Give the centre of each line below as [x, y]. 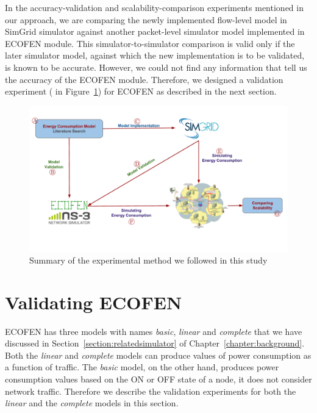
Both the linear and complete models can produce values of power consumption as [158, 355]
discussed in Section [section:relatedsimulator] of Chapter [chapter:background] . [155, 343]
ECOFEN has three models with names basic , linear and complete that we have [154, 331]
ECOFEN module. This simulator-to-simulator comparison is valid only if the [150, 43]
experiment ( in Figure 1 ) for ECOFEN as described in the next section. [141, 91]
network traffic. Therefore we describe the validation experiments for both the [151, 391]
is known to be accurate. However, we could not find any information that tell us [156, 67]
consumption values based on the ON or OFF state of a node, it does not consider [158, 379]
